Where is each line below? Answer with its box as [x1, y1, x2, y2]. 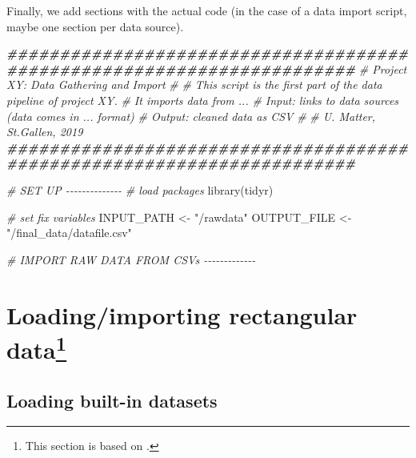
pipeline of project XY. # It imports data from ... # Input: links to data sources [6, 91, 399, 108]
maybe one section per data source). [6, 18, 184, 34]
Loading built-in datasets [6, 388, 218, 412]
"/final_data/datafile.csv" [6, 224, 132, 241]
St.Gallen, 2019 [6, 123, 83, 140]
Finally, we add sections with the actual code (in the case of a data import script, [6, 2, 407, 18]
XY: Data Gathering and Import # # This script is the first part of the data [6, 76, 382, 93]
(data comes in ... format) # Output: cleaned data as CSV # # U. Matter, [6, 107, 376, 124]
